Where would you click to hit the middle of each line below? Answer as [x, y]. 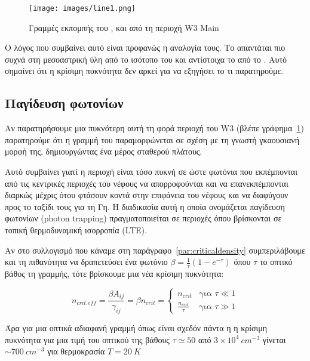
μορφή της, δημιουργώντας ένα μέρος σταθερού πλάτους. [104, 151]
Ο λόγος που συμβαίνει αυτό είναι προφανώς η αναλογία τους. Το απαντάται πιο [145, 47]
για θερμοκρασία [76, 351]
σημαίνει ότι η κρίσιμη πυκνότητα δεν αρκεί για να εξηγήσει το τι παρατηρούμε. [144, 71]
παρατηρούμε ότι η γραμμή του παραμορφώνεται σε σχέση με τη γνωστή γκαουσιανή [152, 139]
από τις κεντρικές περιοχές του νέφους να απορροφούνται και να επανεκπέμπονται [147, 183]
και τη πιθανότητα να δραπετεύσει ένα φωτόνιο [86, 262]
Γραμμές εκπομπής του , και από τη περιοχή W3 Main [124, 27]
